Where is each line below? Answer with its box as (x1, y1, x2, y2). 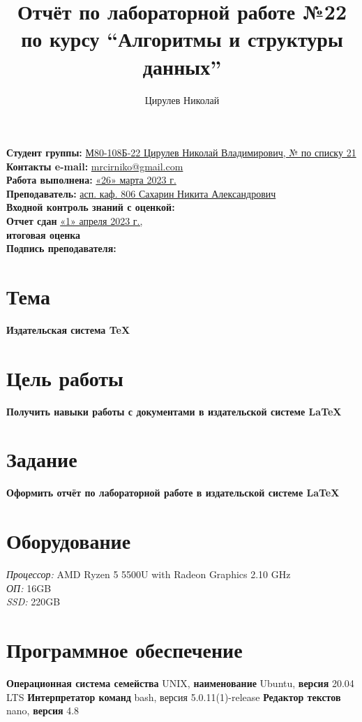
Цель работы (6, 363, 123, 392)
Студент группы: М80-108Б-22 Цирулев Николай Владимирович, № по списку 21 (6, 145, 356, 160)
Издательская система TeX (6, 322, 130, 337)
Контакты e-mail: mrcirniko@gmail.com (6, 159, 183, 173)
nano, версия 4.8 (6, 703, 80, 718)
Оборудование (6, 526, 131, 555)
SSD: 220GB (6, 594, 61, 609)
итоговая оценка (6, 227, 81, 242)
